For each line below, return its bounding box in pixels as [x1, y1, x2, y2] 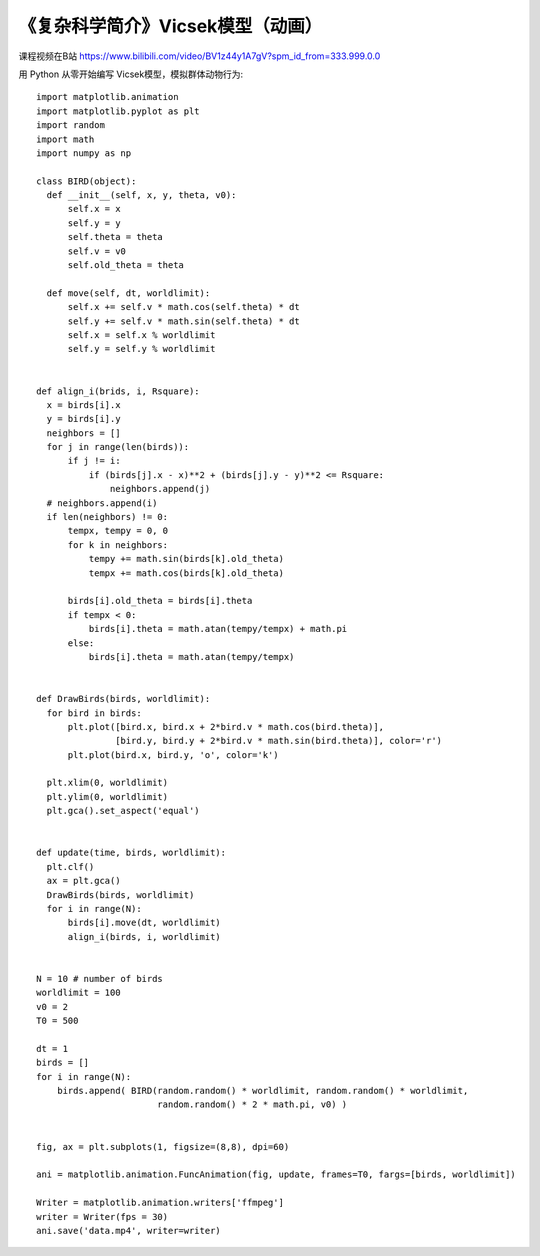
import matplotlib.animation [36, 91, 179, 103]
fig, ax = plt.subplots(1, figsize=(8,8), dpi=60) [36, 1141, 290, 1152]
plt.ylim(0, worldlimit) [46, 791, 169, 802]
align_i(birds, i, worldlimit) [67, 931, 222, 942]
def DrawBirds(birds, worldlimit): [36, 693, 211, 705]
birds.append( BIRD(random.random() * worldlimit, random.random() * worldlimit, [56, 1085, 469, 1097]
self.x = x [67, 203, 121, 215]
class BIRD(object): [36, 175, 137, 187]
